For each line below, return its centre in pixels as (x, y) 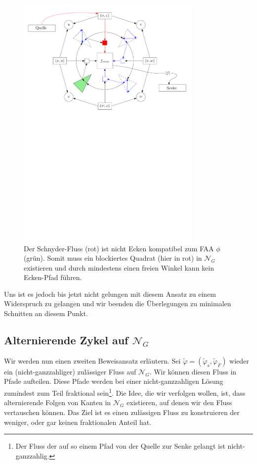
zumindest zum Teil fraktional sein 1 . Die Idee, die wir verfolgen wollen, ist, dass (125, 392)
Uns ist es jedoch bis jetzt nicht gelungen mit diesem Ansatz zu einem (110, 294)
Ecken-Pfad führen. (53, 277)
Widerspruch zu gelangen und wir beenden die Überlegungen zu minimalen (118, 303)
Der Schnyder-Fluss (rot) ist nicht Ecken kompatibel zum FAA (119, 248)
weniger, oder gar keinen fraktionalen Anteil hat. (78, 422)
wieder (239, 360)
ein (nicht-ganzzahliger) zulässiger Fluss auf (70, 371)
